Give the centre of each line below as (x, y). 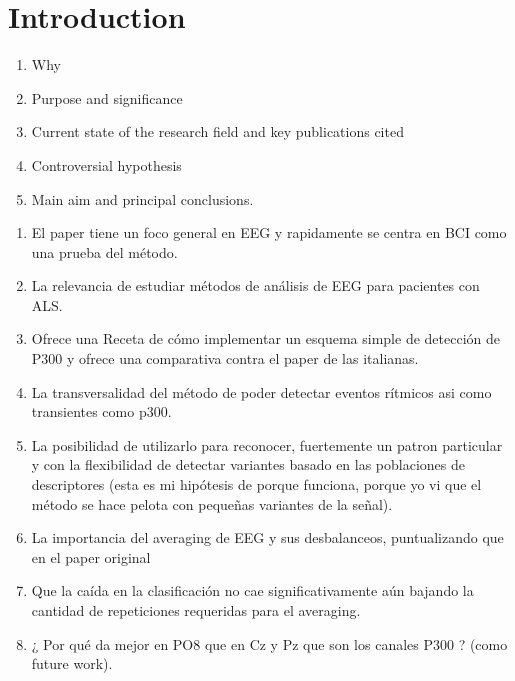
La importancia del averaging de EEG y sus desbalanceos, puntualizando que (267, 537)
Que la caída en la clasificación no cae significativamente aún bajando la (252, 590)
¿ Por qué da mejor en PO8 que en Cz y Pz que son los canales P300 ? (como (269, 643)
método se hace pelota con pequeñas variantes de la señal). (212, 503)
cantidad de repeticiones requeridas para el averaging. (196, 610)
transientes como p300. (101, 411)
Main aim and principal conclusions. (142, 198)
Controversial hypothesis (106, 164)
